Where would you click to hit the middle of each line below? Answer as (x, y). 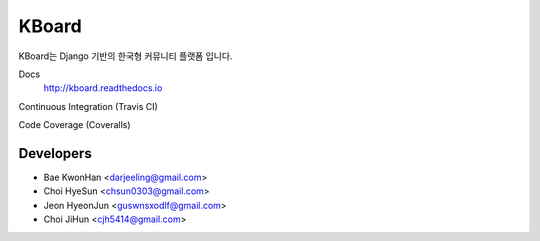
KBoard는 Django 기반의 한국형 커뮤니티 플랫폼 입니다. (125, 56)
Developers (55, 153)
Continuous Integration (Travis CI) (88, 106)
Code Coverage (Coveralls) (74, 125)
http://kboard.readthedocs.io (103, 88)
